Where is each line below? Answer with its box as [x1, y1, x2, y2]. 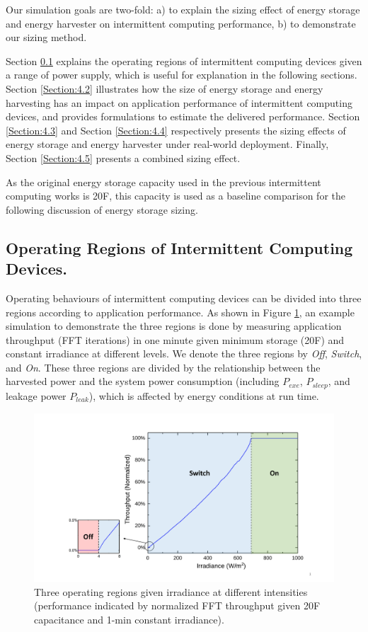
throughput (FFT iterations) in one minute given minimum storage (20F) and [6, 332, 345, 347]
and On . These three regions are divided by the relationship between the [6, 360, 321, 374]
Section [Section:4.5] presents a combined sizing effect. [6, 150, 241, 165]
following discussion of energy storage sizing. [6, 202, 198, 217]
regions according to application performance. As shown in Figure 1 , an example [6, 304, 355, 319]
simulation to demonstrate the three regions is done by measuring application [6, 318, 342, 333]
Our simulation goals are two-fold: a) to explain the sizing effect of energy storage [6, 2, 360, 16]
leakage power [6, 388, 67, 403]
